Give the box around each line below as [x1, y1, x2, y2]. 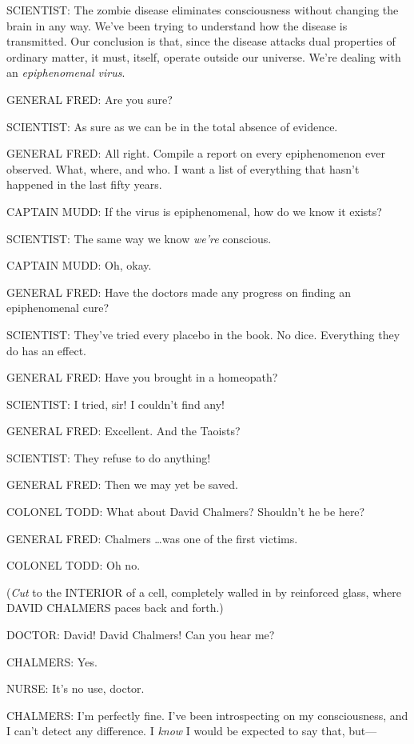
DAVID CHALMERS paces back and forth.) [6, 599, 224, 616]
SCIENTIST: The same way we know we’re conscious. [6, 230, 272, 246]
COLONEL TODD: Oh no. [6, 557, 141, 574]
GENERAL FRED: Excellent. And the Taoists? [6, 422, 241, 439]
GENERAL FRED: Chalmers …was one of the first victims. [6, 530, 298, 546]
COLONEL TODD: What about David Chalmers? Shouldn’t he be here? [6, 503, 365, 520]
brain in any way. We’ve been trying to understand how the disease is [6, 17, 348, 34]
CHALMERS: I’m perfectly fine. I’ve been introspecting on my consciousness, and [6, 706, 408, 723]
